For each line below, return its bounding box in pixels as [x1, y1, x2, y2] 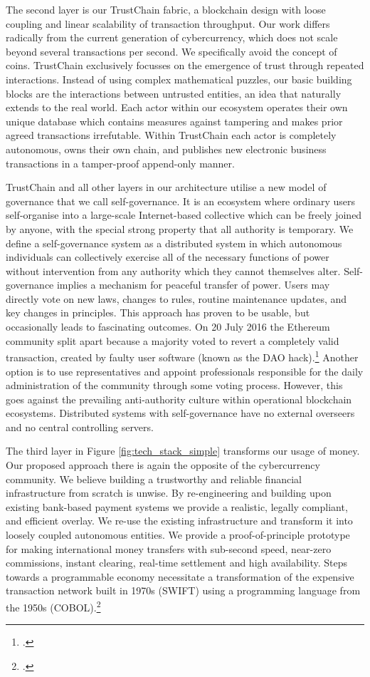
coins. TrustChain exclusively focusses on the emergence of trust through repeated [6, 58, 364, 73]
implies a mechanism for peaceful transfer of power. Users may [56, 277, 330, 292]
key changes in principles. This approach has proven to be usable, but [6, 305, 310, 320]
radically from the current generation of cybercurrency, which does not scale [6, 30, 338, 45]
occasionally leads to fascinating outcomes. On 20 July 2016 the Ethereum [6, 319, 330, 334]
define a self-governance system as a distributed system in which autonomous [6, 235, 342, 250]
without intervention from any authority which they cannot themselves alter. [6, 263, 341, 278]
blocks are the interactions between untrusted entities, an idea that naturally [6, 86, 342, 100]
